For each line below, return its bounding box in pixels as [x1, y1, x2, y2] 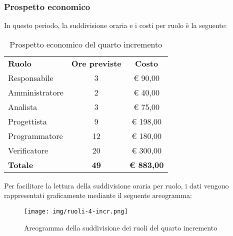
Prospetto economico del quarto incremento [9, 38, 162, 50]
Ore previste [71, 57, 121, 69]
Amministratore [8, 86, 63, 98]
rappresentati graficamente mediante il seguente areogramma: [4, 190, 192, 200]
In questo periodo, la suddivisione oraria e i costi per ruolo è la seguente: [4, 20, 227, 30]
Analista [8, 100, 37, 112]
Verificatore [8, 144, 48, 156]
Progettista [8, 115, 47, 127]
